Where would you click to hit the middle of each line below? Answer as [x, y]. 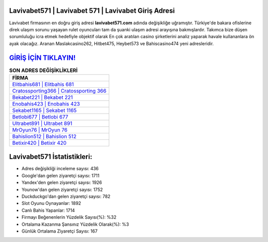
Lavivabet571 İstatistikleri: [51, 157]
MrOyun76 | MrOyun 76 [40, 130]
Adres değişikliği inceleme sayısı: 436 [60, 169]
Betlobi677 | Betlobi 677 [40, 117]
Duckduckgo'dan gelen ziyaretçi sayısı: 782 [66, 196]
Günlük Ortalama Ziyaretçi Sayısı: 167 [60, 231]
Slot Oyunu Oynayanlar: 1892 [51, 203]
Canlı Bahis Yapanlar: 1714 [48, 210]
